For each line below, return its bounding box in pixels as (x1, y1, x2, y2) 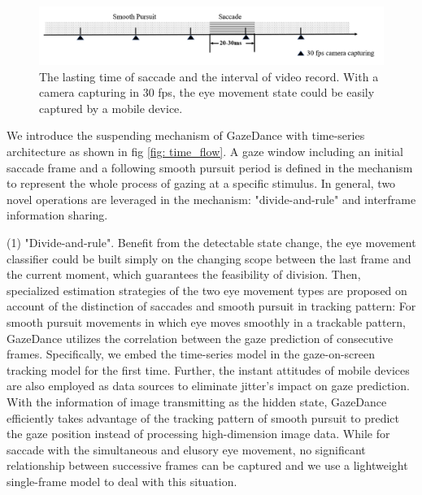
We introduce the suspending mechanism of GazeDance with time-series (7, 127, 365, 144)
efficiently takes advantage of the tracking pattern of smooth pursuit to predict (7, 409, 399, 426)
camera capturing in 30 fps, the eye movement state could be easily (39, 84, 375, 101)
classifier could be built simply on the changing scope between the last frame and (7, 250, 411, 267)
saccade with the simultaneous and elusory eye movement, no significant (7, 441, 366, 458)
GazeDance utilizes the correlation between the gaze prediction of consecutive (7, 329, 394, 346)
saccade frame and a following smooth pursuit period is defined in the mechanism (7, 158, 413, 176)
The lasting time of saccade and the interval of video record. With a (39, 67, 379, 85)
